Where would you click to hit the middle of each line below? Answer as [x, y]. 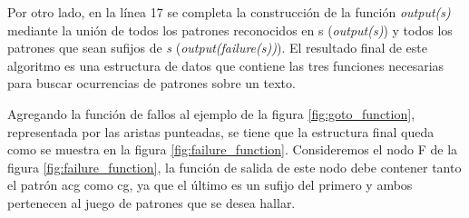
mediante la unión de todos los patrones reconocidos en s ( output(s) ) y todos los [230, 30]
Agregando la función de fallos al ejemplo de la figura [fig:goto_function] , [211, 113]
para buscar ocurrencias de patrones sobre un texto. [151, 83]
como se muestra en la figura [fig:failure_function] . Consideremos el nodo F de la [233, 149]
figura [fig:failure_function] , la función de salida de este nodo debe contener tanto [234, 167]
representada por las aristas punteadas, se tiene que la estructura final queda [221, 131]
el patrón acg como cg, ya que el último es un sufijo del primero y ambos [210, 185]
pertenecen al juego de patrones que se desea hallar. [151, 202]
